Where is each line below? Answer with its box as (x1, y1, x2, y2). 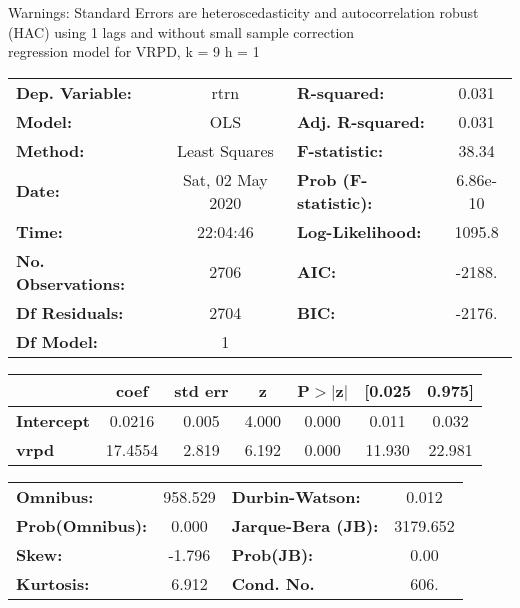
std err (174, 378, 229, 402)
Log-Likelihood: (296, 219, 422, 243)
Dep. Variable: (16, 80, 132, 104)
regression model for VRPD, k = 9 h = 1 (8, 41, 260, 62)
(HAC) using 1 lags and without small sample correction (8, 21, 355, 42)
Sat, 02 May (182, 167, 268, 191)
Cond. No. (231, 571, 315, 595)
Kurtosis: (16, 571, 90, 595)
